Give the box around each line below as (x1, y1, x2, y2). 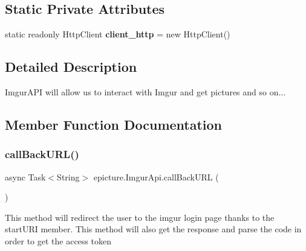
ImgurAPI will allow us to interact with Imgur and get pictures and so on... (5, 86, 286, 98)
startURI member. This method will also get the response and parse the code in (5, 223, 302, 235)
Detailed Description (5, 57, 137, 76)
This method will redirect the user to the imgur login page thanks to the (5, 211, 275, 223)
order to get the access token (5, 234, 111, 247)
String (57, 170, 80, 183)
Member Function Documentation (5, 115, 223, 133)
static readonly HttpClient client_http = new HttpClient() (5, 28, 230, 40)
